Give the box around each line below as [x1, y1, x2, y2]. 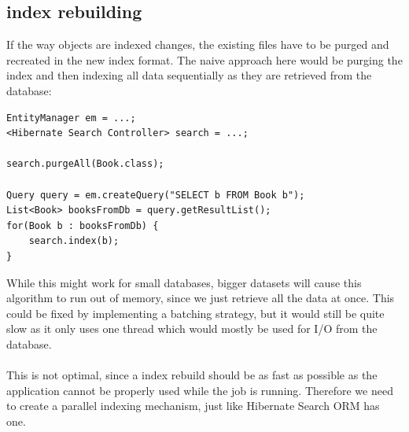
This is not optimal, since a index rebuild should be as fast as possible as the [6, 367, 378, 383]
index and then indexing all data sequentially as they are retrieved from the [6, 67, 372, 83]
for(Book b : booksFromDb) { [6, 220, 159, 231]
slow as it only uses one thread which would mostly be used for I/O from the [6, 320, 378, 337]
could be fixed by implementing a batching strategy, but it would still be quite [6, 305, 385, 321]
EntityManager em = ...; [6, 112, 136, 124]
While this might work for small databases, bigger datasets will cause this [6, 274, 362, 290]
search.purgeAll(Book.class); [6, 158, 164, 170]
